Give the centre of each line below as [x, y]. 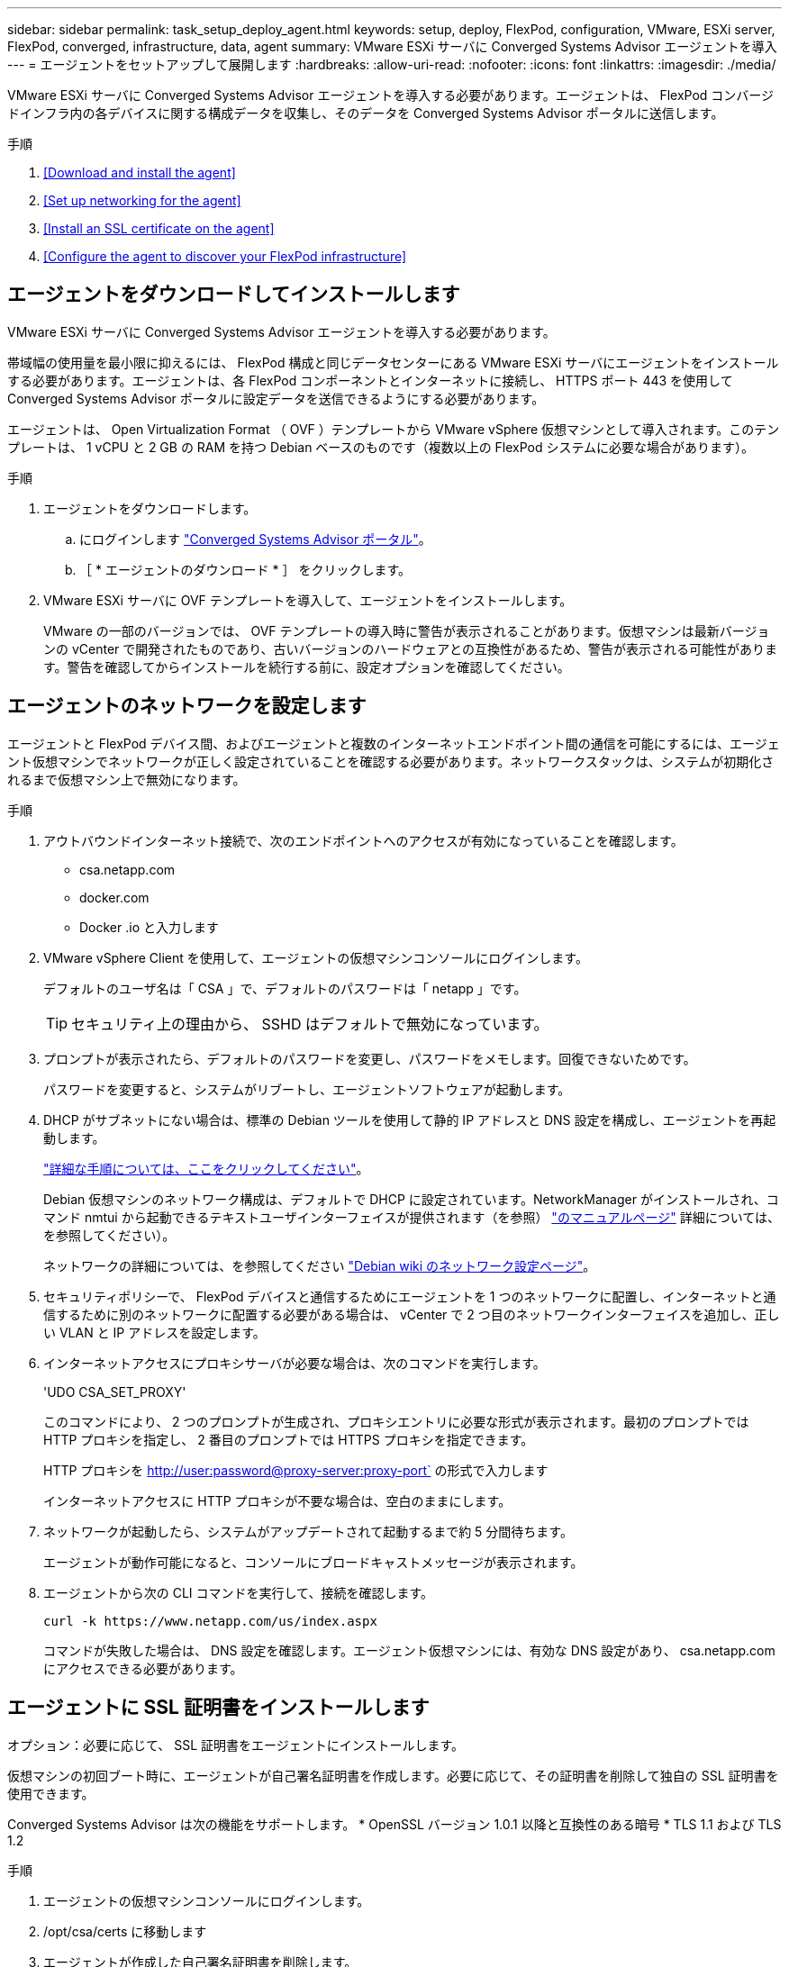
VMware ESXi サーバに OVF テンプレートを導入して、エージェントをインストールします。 [308, 600]
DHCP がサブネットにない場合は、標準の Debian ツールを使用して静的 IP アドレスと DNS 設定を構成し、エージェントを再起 [410, 1119]
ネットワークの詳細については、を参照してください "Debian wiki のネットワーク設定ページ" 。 [320, 1265]
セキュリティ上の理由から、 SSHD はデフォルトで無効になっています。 [310, 1024]
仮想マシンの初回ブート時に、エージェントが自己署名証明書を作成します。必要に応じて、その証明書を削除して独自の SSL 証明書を [393, 1775]
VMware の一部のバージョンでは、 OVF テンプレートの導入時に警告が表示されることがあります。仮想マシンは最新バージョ [407, 630]
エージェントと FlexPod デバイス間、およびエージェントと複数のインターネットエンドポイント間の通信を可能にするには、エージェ [394, 743]
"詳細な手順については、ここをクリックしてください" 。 [206, 1168]
